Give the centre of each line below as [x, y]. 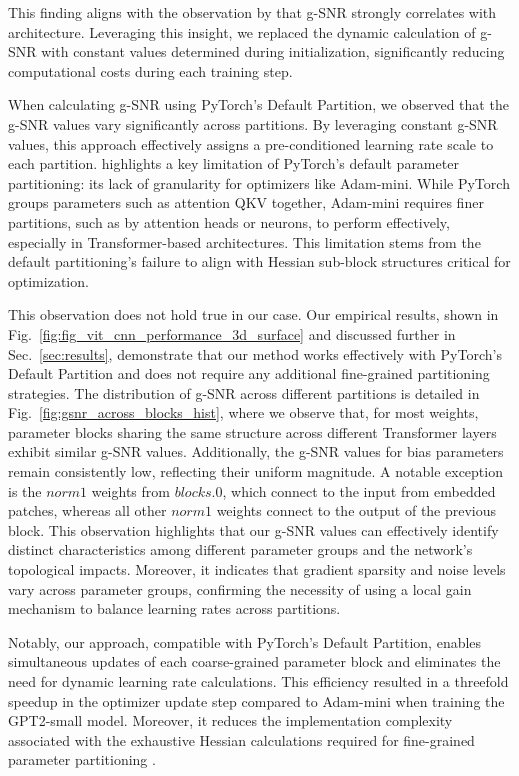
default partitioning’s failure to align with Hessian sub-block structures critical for [259, 261]
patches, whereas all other [87, 510]
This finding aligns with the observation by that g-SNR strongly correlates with [252, 12]
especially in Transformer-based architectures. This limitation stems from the [244, 241]
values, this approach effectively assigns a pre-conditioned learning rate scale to [251, 143]
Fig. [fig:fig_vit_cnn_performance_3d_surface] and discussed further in [232, 333]
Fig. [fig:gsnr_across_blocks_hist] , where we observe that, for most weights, [243, 412]
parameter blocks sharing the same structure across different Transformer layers [252, 431]
